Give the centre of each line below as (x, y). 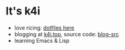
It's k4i (23, 11)
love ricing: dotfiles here (44, 28)
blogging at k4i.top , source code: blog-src (66, 34)
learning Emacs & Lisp (42, 40)
